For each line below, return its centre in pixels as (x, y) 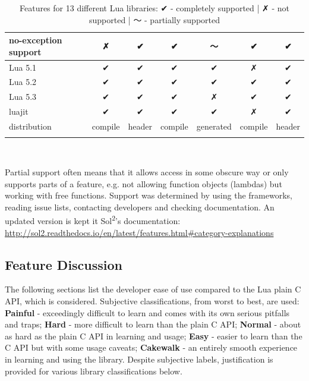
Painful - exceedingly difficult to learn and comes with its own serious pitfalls (147, 312)
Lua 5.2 (23, 82)
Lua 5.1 (23, 67)
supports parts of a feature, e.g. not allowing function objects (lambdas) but (144, 183)
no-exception (36, 40)
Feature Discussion (64, 264)
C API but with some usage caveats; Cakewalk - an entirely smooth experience (151, 347)
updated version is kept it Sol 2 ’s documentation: (93, 220)
